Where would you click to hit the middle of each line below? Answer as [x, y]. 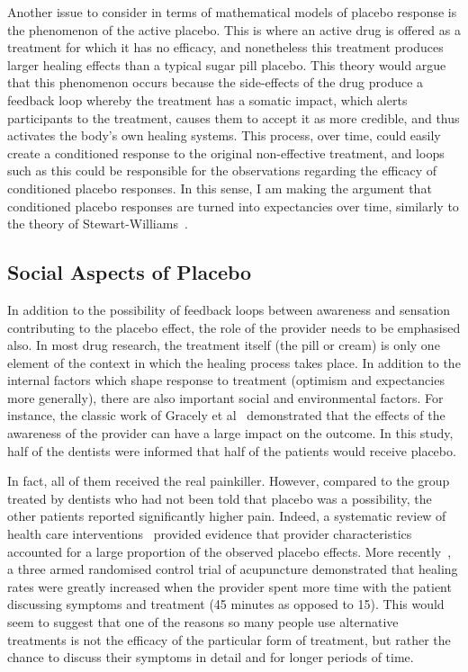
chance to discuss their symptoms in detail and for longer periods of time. [211, 657]
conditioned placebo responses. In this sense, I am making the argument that [220, 188]
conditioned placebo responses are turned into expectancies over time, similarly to [233, 206]
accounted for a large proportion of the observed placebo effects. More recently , [229, 551]
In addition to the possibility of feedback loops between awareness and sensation [229, 309]
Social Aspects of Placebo [130, 272]
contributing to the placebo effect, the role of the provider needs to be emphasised [234, 327]
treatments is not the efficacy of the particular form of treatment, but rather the [229, 639]
